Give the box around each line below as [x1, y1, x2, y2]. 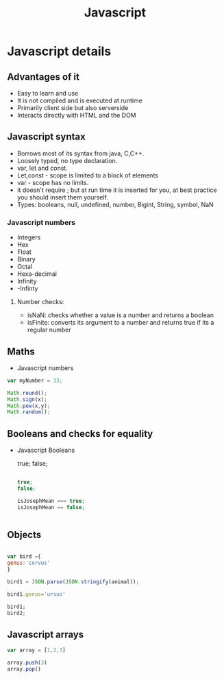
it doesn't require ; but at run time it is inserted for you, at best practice [16, 186, 217, 194]
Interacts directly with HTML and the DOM [16, 111, 136, 119]
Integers [16, 233, 41, 241]
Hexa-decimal [16, 270, 57, 278]
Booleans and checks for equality [7, 428, 153, 440]
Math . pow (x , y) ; [7, 402, 51, 409]
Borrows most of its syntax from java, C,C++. [16, 149, 145, 158]
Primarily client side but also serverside [16, 104, 129, 111]
